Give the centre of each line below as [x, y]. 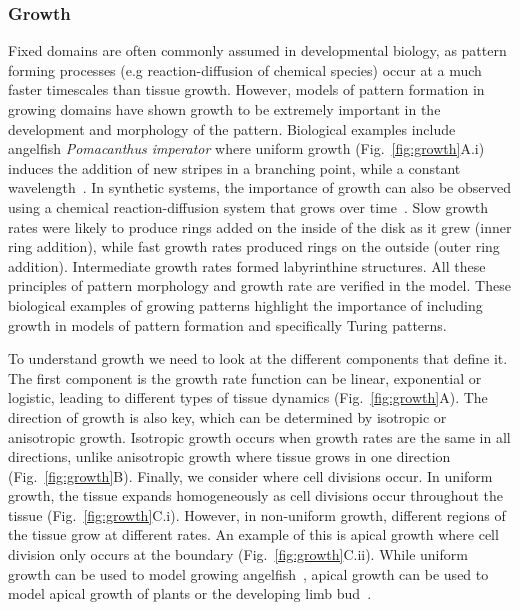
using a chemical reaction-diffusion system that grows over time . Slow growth [248, 206]
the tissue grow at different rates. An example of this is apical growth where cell [253, 534]
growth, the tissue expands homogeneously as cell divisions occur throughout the [255, 495]
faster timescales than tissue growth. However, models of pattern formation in [246, 89]
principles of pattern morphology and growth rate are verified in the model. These [259, 285]
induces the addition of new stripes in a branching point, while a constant [234, 167]
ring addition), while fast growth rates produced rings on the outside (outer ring [254, 246]
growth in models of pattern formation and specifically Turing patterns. [227, 324]
